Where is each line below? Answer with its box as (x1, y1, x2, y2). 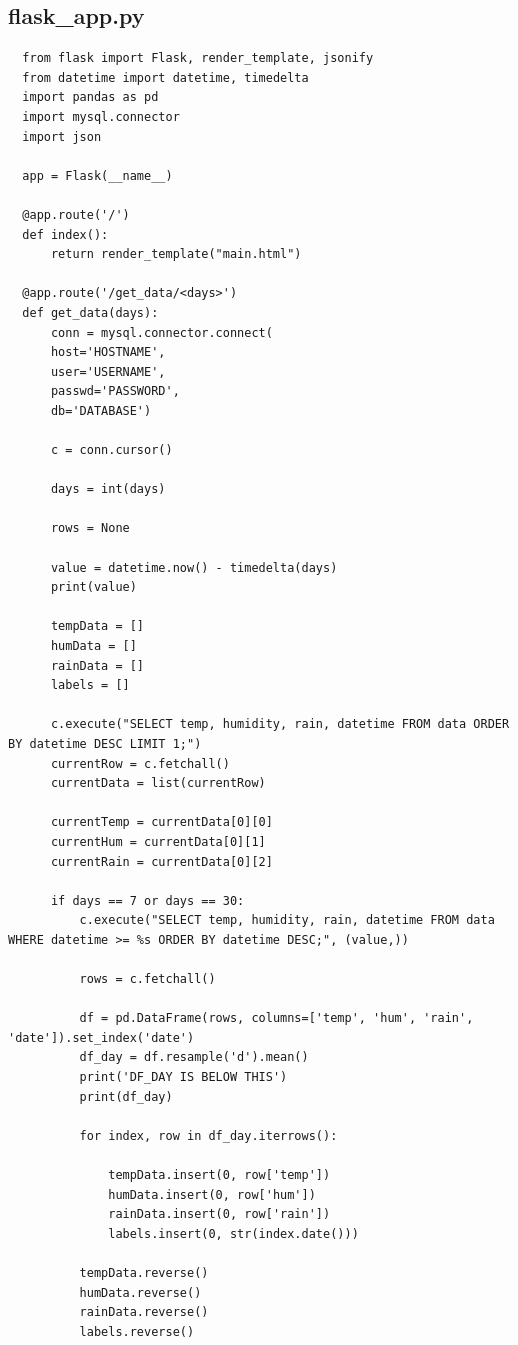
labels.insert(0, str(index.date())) (108, 1226, 359, 1241)
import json (22, 129, 102, 144)
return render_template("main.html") (50, 247, 302, 262)
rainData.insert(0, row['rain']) (108, 1207, 331, 1222)
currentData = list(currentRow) (50, 776, 266, 791)
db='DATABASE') (50, 403, 152, 418)
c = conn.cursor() (50, 443, 173, 458)
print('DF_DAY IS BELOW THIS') (79, 1070, 288, 1085)
